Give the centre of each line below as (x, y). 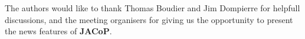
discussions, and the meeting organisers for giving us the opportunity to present (149, 19)
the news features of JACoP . (58, 31)
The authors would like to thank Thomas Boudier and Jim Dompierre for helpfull (152, 8)
